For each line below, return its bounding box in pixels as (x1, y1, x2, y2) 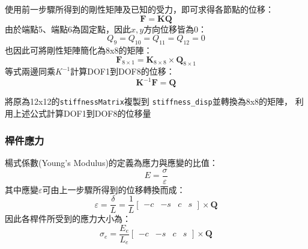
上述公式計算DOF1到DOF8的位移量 (13, 107, 151, 120)
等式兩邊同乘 (5, 65, 55, 78)
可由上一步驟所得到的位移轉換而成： (42, 183, 186, 195)
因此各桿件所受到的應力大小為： (5, 212, 131, 225)
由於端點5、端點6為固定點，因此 (5, 22, 131, 35)
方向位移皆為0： (143, 22, 207, 35)
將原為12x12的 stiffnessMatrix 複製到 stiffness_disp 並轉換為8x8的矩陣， (5, 95, 293, 108)
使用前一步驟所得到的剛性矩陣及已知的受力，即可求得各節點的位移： (5, 3, 274, 15)
